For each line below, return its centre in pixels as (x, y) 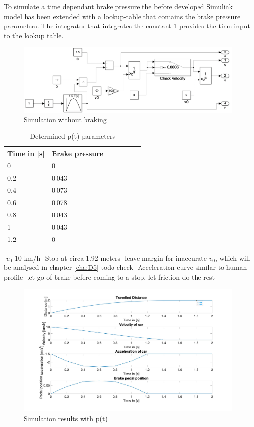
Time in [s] (26, 153)
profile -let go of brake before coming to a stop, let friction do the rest (109, 277)
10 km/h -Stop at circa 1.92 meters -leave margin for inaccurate (111, 257)
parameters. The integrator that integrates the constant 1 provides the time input (127, 26)
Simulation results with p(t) (66, 418)
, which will (233, 257)
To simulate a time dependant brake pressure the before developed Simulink (118, 6)
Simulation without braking (65, 120)
